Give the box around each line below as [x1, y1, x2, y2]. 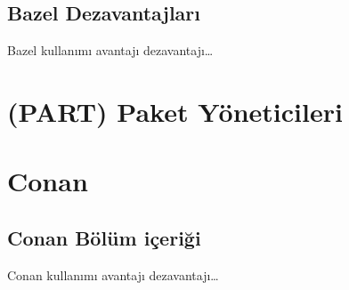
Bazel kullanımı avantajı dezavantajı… [7, 41, 214, 60]
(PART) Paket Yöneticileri [7, 93, 343, 129]
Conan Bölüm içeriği [7, 223, 201, 251]
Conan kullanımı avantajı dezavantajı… [7, 265, 219, 284]
